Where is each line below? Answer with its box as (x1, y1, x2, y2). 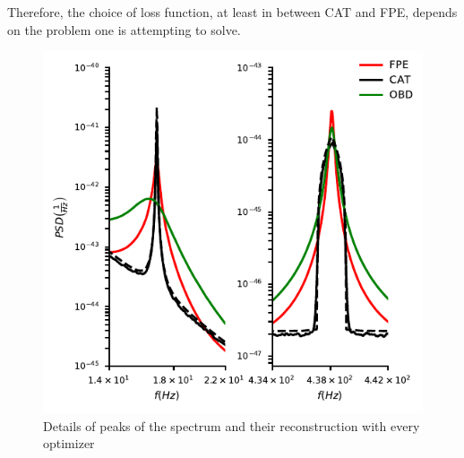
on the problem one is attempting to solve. (7, 20, 241, 39)
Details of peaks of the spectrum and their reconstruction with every (43, 416, 420, 435)
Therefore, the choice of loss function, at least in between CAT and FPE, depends (7, 3, 458, 21)
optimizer (43, 434, 95, 453)
